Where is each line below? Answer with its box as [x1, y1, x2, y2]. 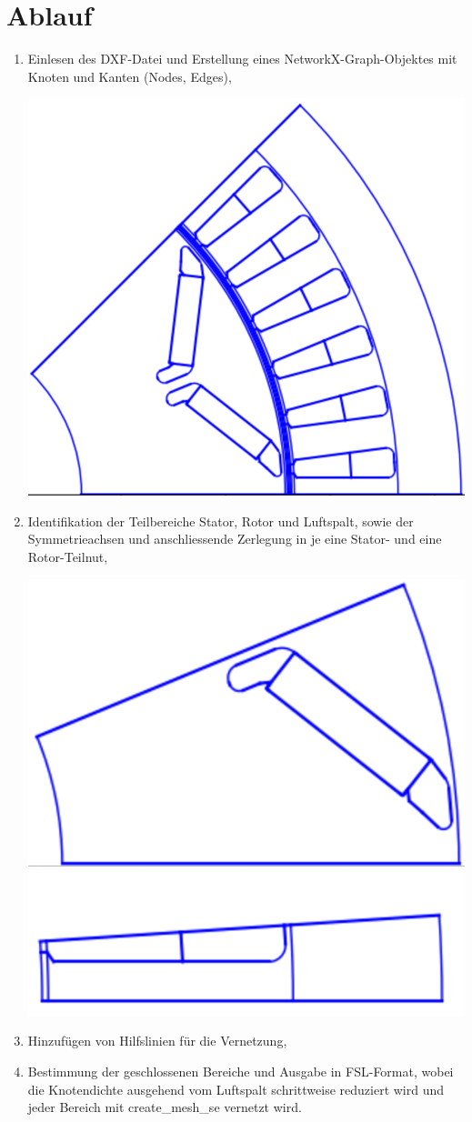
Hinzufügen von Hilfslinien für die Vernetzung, [27, 1031, 287, 1050]
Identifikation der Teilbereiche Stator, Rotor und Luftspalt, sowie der [27, 511, 414, 530]
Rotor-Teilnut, [27, 546, 108, 566]
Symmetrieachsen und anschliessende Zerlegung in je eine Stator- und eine [27, 529, 442, 548]
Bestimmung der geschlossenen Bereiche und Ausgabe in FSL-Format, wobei [27, 1062, 454, 1081]
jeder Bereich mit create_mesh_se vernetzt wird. [27, 1097, 302, 1117]
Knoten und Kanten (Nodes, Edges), [27, 66, 232, 85]
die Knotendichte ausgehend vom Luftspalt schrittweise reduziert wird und [27, 1079, 445, 1098]
